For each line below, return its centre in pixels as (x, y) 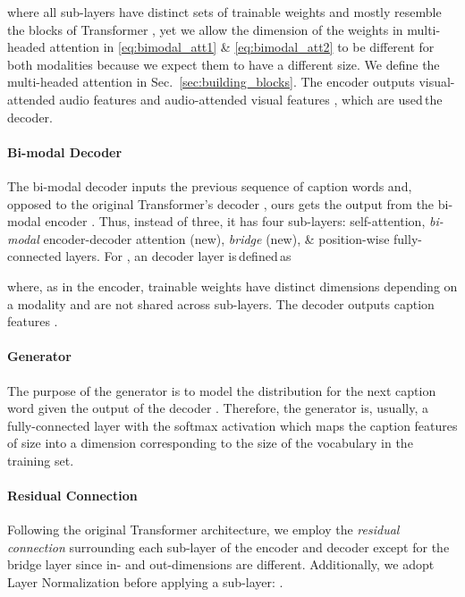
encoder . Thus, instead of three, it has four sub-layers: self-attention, (235, 221)
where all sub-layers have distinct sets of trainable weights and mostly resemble (224, 12)
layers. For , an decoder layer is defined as (178, 256)
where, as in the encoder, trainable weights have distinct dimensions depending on (232, 286)
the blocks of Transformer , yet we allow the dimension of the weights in (205, 29)
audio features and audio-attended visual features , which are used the (251, 99)
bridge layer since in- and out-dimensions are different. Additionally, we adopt (221, 564)
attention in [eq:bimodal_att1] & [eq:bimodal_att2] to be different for (242, 47)
